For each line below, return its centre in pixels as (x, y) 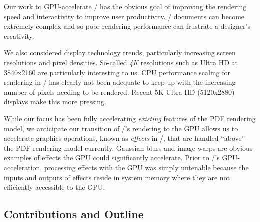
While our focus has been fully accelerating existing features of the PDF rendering (130, 118)
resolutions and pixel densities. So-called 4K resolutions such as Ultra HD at (121, 62)
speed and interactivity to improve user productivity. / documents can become (124, 16)
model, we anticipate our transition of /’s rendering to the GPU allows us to (121, 128)
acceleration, (23, 167)
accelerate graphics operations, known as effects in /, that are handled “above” (125, 138)
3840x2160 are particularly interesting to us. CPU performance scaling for (117, 72)
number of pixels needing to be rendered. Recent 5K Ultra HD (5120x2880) (119, 92)
